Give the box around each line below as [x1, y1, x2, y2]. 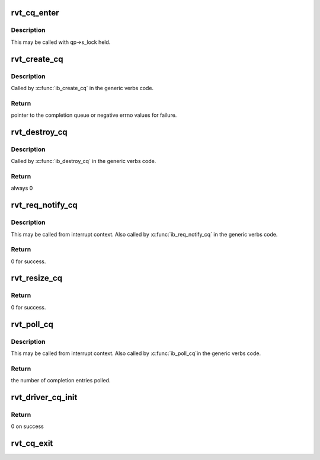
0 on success [11, 423, 44, 430]
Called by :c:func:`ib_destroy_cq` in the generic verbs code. [11, 158, 156, 165]
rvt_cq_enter [11, 8, 59, 18]
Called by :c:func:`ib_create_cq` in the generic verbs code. [11, 84, 154, 91]
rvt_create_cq [11, 54, 63, 64]
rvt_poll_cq [11, 319, 53, 329]
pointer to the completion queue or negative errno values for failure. [11, 111, 177, 119]
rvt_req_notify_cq [11, 200, 78, 210]
